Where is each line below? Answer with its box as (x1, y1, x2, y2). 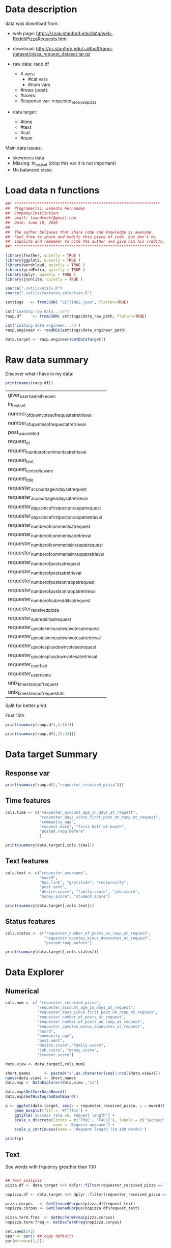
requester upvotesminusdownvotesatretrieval (8, 633, 101, 641)
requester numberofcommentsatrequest (8, 521, 91, 530)
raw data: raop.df (12, 61, 49, 67)
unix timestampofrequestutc (8, 689, 65, 697)
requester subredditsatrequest (8, 614, 71, 622)
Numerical (5, 986, 39, 996)
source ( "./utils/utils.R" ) (5, 286, 63, 291)
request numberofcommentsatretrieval (8, 447, 87, 455)
